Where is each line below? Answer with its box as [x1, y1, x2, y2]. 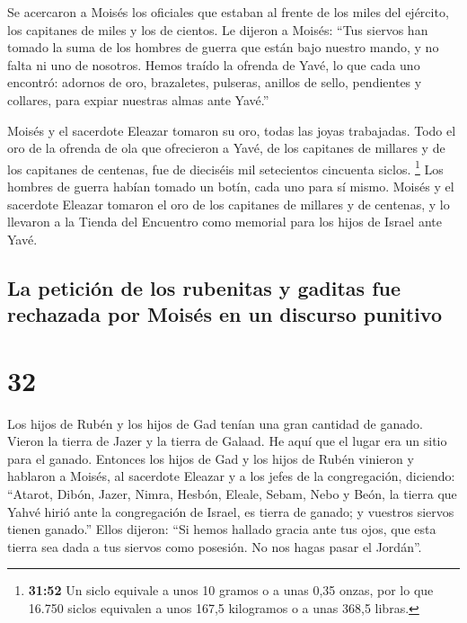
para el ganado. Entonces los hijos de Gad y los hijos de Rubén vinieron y [7, 449, 414, 467]
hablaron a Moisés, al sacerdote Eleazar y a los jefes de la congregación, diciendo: [7, 467, 455, 485]
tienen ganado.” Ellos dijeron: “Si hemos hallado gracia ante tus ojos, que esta [7, 520, 436, 538]
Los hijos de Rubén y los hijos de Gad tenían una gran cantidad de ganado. [7, 414, 423, 432]
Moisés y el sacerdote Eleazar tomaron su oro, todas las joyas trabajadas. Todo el [7, 120, 456, 139]
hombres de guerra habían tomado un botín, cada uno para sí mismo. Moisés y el [7, 177, 454, 195]
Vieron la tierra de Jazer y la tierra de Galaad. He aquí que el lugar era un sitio [7, 432, 447, 450]
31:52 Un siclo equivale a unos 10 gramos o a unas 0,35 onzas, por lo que [28, 581, 434, 600]
